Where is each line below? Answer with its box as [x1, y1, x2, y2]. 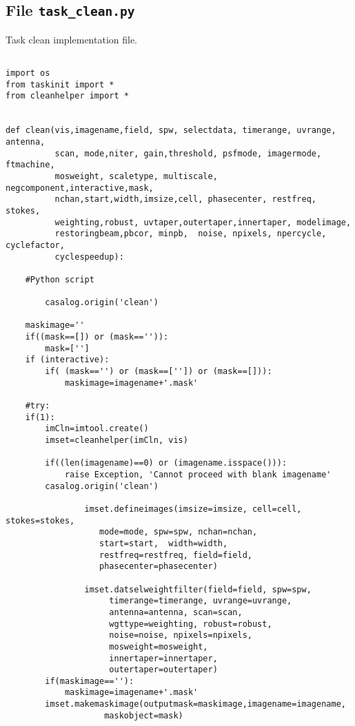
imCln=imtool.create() [45, 424, 149, 434]
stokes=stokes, [6, 515, 75, 526]
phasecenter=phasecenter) [99, 561, 218, 572]
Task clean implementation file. [6, 32, 138, 46]
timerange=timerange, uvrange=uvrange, [109, 596, 292, 606]
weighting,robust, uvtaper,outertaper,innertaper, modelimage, [54, 217, 352, 227]
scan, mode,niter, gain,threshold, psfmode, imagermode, [54, 148, 322, 158]
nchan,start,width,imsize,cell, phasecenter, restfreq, [54, 194, 317, 205]
